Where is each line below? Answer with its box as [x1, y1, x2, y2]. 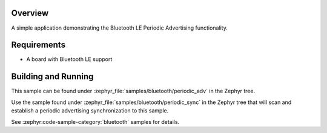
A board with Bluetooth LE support [26, 56, 113, 63]
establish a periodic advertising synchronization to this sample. [11, 107, 169, 114]
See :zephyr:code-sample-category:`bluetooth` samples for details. [11, 118, 180, 125]
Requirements [11, 40, 66, 50]
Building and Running [11, 71, 94, 82]
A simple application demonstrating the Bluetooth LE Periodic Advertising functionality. [11, 24, 228, 31]
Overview [11, 8, 49, 18]
